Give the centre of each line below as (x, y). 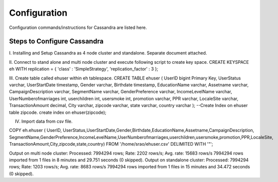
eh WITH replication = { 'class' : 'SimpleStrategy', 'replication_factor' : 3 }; (83, 69)
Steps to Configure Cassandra (56, 41)
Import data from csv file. (47, 121)
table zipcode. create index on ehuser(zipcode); (58, 112)
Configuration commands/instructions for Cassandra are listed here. (78, 27)
